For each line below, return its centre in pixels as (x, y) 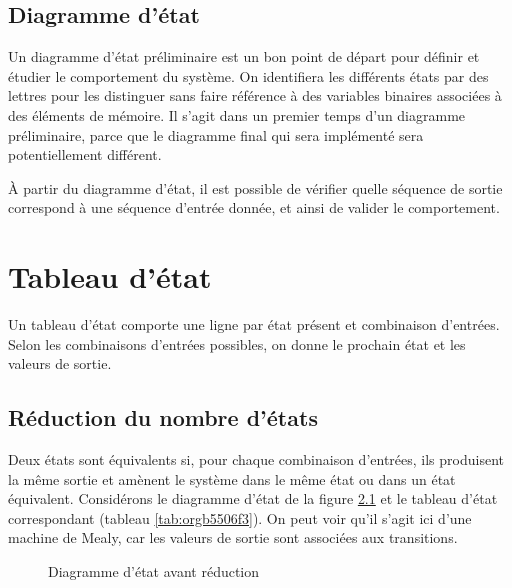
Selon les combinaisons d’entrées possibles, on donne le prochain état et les (237, 343)
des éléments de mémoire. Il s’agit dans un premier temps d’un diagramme (237, 114)
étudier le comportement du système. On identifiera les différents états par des (248, 75)
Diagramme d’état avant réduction (154, 571)
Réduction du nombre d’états (163, 417)
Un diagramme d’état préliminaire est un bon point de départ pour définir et (244, 56)
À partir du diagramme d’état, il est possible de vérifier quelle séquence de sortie (255, 187)
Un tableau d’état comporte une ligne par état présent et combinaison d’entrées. (254, 324)
